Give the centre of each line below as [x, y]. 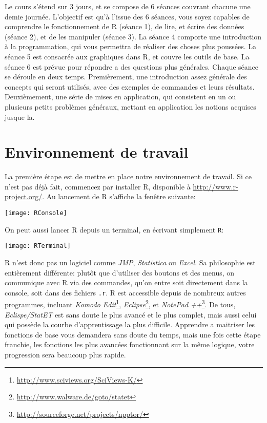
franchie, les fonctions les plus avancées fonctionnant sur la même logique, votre [130, 344]
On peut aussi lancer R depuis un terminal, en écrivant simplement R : [114, 229]
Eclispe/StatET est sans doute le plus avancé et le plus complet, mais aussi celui [131, 314]
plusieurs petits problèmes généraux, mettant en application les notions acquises [130, 106]
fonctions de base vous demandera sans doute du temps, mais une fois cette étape [133, 334]
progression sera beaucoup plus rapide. [65, 355]
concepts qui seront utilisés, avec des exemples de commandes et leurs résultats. [130, 86]
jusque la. [20, 117]
